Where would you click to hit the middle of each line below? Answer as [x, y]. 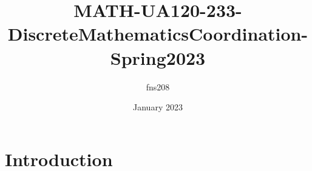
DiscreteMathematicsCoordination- [158, 34]
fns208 [158, 86]
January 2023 [158, 107]
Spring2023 [158, 57]
